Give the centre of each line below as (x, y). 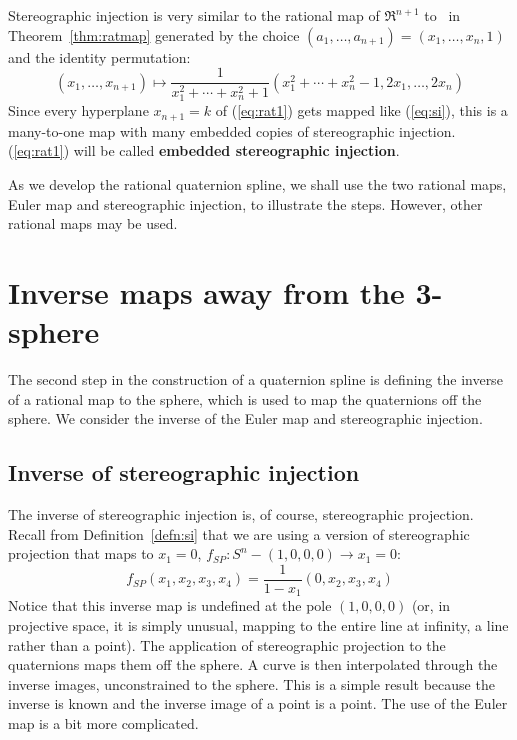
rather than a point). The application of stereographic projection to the (227, 644)
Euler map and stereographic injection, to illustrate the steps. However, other (245, 203)
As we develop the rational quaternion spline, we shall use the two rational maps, (257, 183)
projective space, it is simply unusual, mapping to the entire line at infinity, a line (258, 624)
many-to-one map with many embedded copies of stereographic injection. (232, 130)
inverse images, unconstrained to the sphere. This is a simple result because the (251, 683)
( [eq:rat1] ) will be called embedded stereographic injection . (204, 150)
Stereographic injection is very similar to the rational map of (194, 15)
